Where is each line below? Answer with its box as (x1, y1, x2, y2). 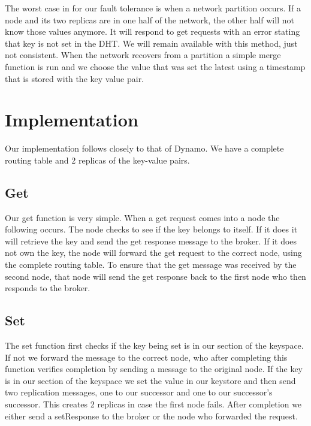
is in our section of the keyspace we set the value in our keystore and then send (5, 374, 296, 386)
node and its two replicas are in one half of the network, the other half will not (5, 13, 294, 26)
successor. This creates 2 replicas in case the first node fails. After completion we (5, 398, 302, 410)
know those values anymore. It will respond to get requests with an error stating (5, 25, 300, 38)
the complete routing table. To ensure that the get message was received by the (5, 258, 297, 271)
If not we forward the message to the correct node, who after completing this (5, 351, 288, 363)
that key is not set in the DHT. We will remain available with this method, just (5, 37, 298, 49)
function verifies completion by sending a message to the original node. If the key (5, 362, 303, 375)
